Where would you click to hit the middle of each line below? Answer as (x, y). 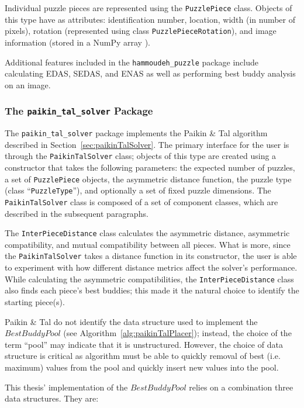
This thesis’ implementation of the (66, 387)
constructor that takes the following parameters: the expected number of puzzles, (150, 167)
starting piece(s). (35, 301)
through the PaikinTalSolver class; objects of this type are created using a (141, 156)
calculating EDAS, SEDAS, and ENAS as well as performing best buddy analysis (150, 73)
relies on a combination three (241, 387)
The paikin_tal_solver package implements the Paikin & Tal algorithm (136, 133)
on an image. (28, 84)
